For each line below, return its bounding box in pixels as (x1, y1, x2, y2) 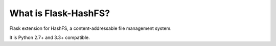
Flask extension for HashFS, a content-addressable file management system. (9, 25, 172, 31)
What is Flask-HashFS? (9, 8, 110, 19)
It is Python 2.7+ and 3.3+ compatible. (9, 34, 90, 40)
